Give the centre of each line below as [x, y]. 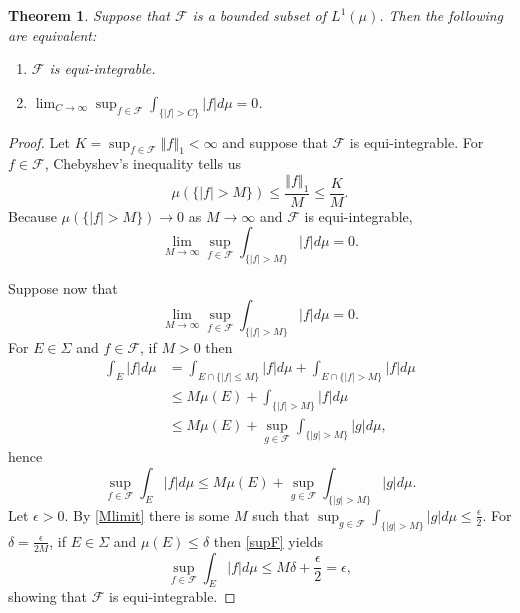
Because [32, 215]
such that [281, 514]
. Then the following [441, 15]
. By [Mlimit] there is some [147, 514]
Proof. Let [39, 141]
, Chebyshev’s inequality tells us [142, 163]
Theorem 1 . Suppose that [89, 15]
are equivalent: [52, 34]
